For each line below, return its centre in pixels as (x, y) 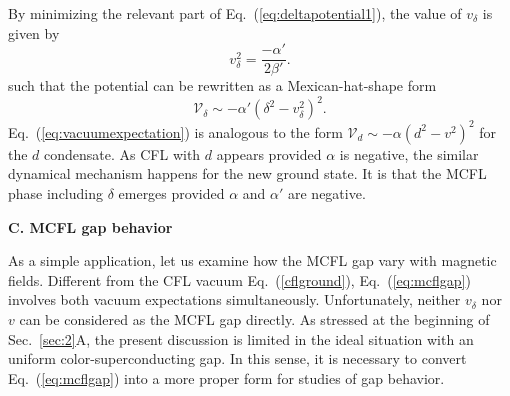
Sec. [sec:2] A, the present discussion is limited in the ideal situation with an (241, 338)
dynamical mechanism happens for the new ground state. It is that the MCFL (247, 173)
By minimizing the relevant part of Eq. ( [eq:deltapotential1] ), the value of (235, 13)
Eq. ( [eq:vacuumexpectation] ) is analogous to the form (175, 131)
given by (34, 32)
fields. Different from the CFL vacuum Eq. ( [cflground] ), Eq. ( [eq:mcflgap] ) (239, 279)
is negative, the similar (409, 153)
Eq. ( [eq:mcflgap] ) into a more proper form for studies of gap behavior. (226, 377)
